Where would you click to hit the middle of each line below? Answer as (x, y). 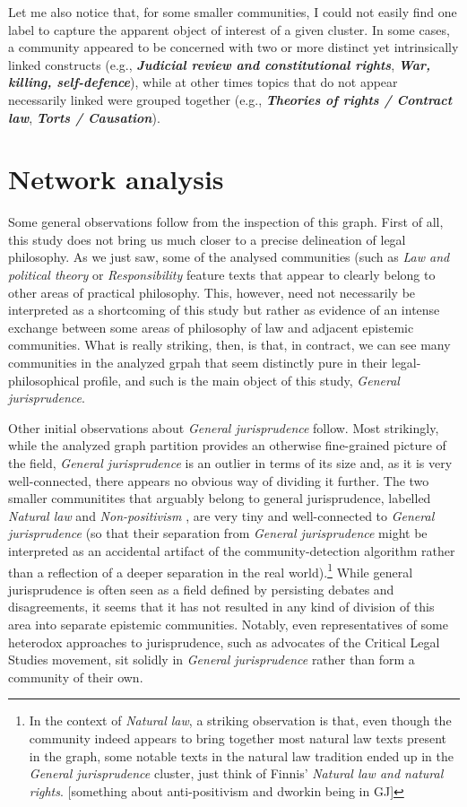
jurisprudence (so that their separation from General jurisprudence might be (218, 533)
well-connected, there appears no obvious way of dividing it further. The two (219, 480)
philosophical (44, 380)
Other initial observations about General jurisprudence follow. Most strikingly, (224, 427)
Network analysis (116, 179)
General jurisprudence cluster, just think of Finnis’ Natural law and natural (236, 773)
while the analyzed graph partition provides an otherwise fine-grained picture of (227, 445)
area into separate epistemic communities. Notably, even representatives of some (228, 624)
